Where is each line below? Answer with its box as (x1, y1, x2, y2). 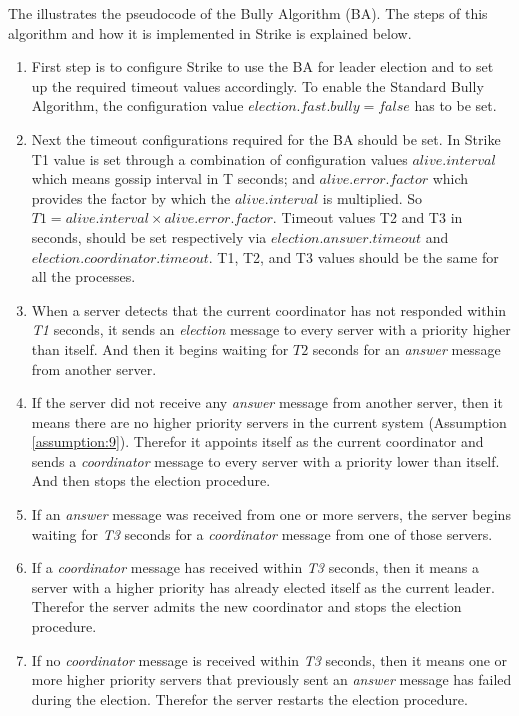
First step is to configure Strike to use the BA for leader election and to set (31, 56, 494, 77)
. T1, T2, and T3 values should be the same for (208, 246, 499, 267)
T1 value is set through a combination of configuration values (31, 148, 408, 169)
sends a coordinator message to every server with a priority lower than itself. (31, 450, 500, 471)
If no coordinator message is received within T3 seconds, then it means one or (31, 649, 508, 670)
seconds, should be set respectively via (31, 226, 267, 247)
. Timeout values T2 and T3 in (272, 207, 463, 228)
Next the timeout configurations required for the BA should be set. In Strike (31, 128, 501, 149)
